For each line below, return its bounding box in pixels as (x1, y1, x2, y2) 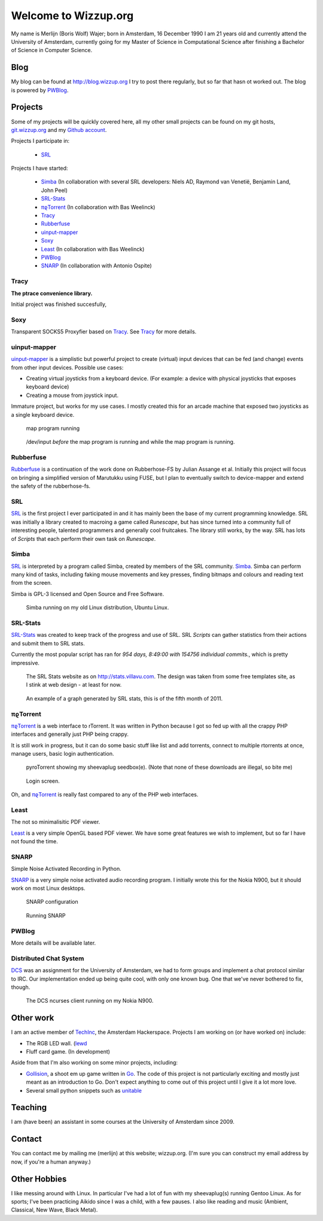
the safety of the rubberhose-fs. (11, 483, 91, 490)
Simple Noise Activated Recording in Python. (11, 865, 122, 873)
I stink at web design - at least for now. (26, 681, 122, 688)
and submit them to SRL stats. (11, 639, 85, 647)
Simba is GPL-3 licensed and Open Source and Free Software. (11, 590, 164, 597)
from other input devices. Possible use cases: (11, 363, 124, 371)
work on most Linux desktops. (11, 885, 86, 892)
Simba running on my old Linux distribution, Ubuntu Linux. (26, 604, 169, 611)
